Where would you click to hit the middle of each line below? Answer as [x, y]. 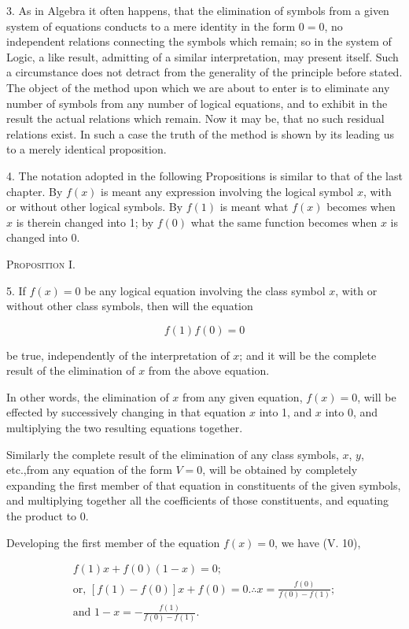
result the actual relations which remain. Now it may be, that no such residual [195, 118]
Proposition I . [41, 263]
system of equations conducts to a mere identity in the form [151, 26]
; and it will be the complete [308, 355]
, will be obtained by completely [280, 470]
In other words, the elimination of [88, 396]
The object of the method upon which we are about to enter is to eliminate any [198, 87]
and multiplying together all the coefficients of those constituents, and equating [198, 500]
